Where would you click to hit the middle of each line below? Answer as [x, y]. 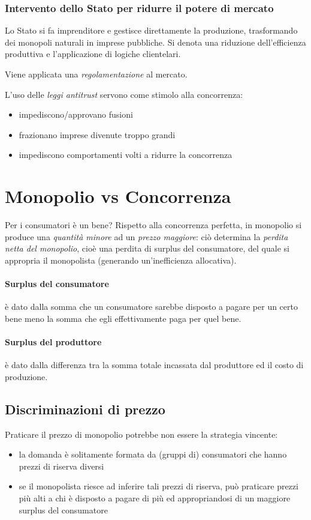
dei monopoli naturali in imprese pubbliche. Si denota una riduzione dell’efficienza [155, 42]
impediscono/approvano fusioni [76, 114]
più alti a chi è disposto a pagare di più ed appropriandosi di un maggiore [155, 498]
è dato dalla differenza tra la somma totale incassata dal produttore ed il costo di [154, 365]
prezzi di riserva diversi [61, 466]
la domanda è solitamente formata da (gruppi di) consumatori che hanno [153, 454]
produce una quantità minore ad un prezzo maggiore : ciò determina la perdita [147, 236]
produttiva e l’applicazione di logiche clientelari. [93, 54]
